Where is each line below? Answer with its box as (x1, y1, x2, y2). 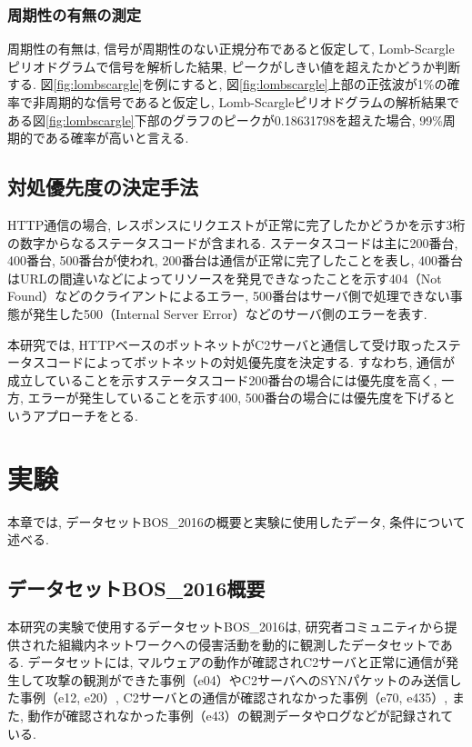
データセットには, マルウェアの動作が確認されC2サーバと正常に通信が (27, 652, 447, 672)
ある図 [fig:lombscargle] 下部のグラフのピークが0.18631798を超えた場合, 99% (7, 110, 443, 129)
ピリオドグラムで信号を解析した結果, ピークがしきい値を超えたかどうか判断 (7, 56, 461, 75)
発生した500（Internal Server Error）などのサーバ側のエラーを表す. (32, 304, 427, 323)
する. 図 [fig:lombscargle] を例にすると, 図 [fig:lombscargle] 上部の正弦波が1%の (7, 75, 447, 94)
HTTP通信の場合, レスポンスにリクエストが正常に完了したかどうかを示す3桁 (7, 214, 466, 234)
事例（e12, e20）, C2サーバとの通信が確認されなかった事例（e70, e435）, (19, 688, 448, 707)
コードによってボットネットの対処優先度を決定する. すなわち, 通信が (45, 353, 455, 372)
